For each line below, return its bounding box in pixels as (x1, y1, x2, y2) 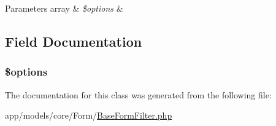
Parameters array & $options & (5, 2, 123, 14)
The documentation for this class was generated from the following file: (5, 88, 272, 101)
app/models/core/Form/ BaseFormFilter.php (5, 109, 172, 122)
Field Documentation (5, 31, 142, 50)
